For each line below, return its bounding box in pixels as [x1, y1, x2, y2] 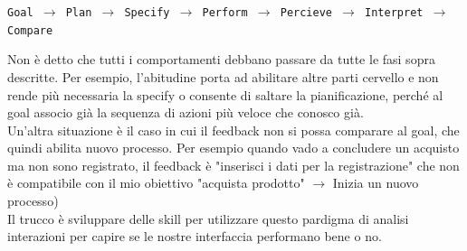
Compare [7, 23, 53, 37]
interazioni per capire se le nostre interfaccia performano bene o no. [7, 227, 382, 246]
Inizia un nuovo [332, 173, 419, 192]
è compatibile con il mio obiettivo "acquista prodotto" [7, 173, 305, 192]
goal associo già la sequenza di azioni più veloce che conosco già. [7, 103, 364, 122]
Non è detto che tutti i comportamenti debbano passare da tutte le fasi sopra [7, 50, 435, 69]
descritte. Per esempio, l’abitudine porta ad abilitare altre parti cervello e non [7, 67, 439, 86]
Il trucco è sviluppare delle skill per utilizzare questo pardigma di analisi [7, 209, 409, 228]
